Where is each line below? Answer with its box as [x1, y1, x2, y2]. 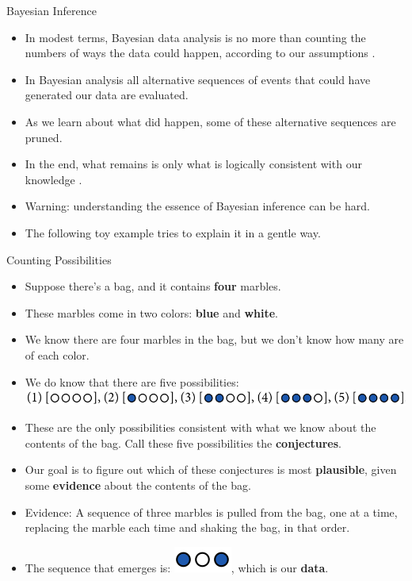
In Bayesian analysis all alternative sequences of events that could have [25, 71, 371, 87]
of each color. [25, 346, 90, 363]
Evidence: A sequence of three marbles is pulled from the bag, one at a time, [25, 503, 398, 520]
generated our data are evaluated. [25, 87, 189, 103]
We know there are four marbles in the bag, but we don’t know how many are [25, 331, 404, 348]
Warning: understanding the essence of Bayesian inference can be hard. [25, 198, 370, 214]
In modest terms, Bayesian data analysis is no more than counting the [25, 29, 366, 45]
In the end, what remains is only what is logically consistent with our [25, 156, 362, 172]
